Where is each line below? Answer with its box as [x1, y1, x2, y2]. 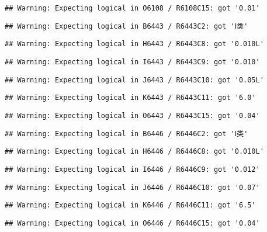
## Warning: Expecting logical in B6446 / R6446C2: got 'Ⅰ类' [5, 129, 248, 138]
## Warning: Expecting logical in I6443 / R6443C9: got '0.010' [5, 57, 260, 66]
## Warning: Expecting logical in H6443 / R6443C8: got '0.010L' [5, 40, 264, 49]
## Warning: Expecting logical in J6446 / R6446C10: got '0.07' [5, 183, 260, 192]
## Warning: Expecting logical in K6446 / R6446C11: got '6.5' [5, 201, 256, 210]
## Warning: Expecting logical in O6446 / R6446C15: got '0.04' [5, 219, 260, 227]
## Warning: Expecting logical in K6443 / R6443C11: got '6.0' [5, 94, 256, 102]
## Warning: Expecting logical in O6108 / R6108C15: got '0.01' [5, 4, 260, 12]
